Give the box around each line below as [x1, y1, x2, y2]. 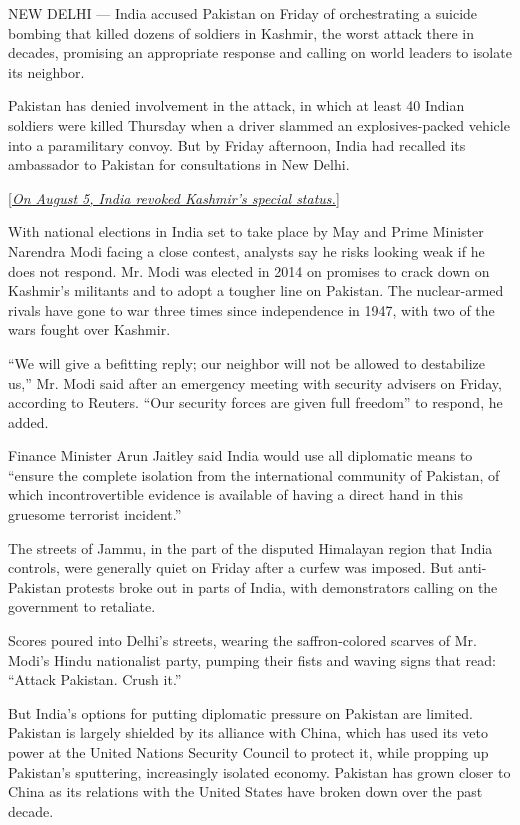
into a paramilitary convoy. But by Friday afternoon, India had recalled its [8, 134, 466, 155]
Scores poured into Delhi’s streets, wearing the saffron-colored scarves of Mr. [8, 630, 477, 651]
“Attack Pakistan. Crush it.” [8, 669, 182, 690]
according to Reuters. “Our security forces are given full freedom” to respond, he [8, 392, 503, 413]
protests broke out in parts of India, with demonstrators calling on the [65, 576, 498, 597]
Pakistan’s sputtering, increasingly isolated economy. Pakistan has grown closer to [8, 761, 511, 782]
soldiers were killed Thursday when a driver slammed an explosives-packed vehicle [8, 114, 510, 135]
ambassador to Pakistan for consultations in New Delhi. [8, 154, 350, 175]
